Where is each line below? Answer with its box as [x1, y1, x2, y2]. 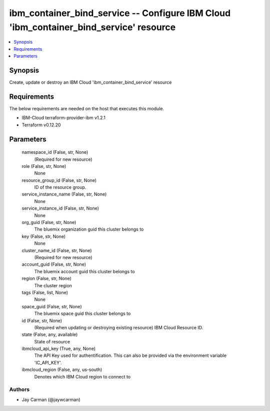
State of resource [34, 338, 70, 344]
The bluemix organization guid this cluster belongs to [34, 226, 144, 233]
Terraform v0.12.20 [21, 122, 61, 128]
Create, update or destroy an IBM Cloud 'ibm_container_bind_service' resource [9, 79, 172, 85]
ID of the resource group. [34, 184, 86, 190]
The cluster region [34, 282, 72, 288]
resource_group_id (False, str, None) [21, 177, 97, 183]
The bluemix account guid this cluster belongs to [34, 268, 135, 274]
